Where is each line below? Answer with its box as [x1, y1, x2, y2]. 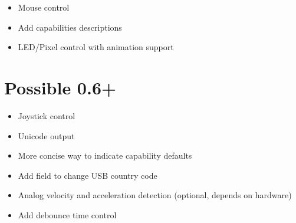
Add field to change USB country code [18, 169, 157, 181]
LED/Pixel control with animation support [18, 41, 174, 53]
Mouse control [18, 1, 70, 13]
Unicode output [18, 129, 75, 142]
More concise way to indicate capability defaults [18, 149, 192, 162]
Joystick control [18, 109, 75, 122]
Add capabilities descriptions [18, 21, 122, 33]
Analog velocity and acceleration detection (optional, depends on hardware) [18, 189, 292, 201]
